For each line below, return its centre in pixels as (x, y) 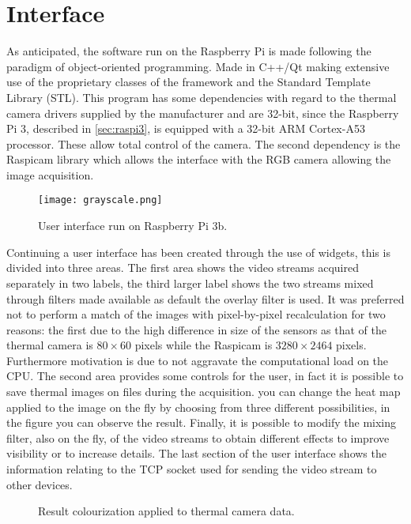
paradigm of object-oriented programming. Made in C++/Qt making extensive (198, 66)
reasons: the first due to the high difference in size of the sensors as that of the (196, 329)
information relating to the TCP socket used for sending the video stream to (192, 469)
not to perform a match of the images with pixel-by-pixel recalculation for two (196, 314)
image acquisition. (50, 174)
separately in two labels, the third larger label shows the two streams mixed (190, 283)
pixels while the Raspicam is (204, 345)
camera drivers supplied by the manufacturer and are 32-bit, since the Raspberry (203, 113)
